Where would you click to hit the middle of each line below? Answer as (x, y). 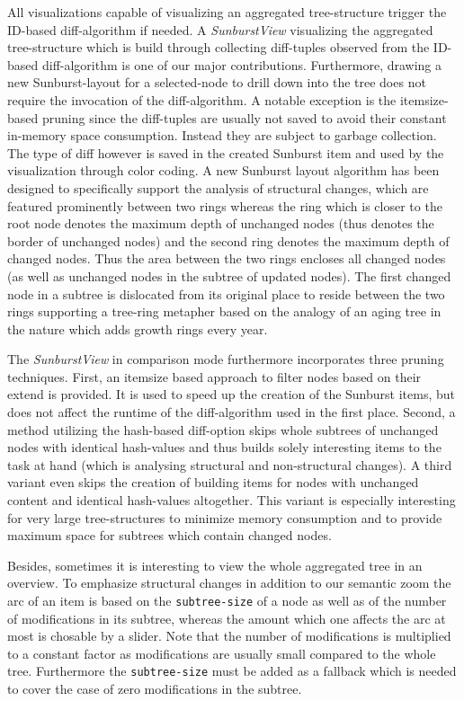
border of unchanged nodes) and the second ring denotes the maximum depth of (228, 240)
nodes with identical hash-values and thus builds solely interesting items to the (224, 447)
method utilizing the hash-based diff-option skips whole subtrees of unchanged (223, 429)
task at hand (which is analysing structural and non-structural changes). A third (230, 464)
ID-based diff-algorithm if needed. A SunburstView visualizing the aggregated (220, 29)
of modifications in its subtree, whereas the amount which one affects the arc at (227, 618)
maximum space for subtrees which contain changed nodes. (170, 535)
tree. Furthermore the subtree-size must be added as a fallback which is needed (232, 671)
